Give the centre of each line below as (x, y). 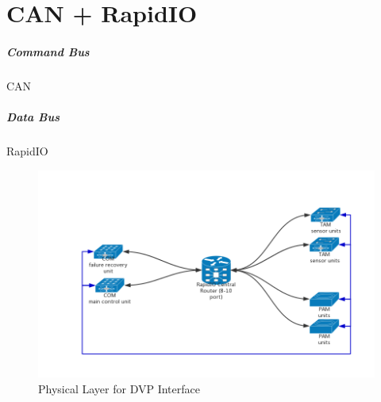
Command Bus (48, 51)
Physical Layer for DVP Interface (119, 388)
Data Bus (33, 117)
